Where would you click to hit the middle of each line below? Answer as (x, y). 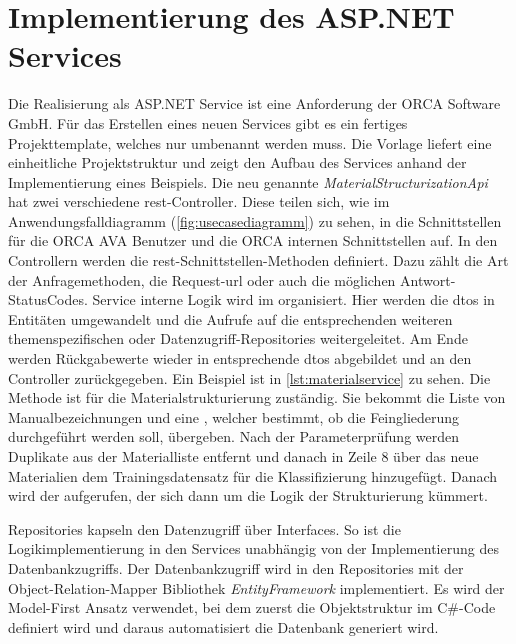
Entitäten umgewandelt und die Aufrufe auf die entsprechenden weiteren (230, 318)
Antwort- (428, 279)
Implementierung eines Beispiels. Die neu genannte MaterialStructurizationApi (248, 181)
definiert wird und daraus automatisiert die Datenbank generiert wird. (223, 626)
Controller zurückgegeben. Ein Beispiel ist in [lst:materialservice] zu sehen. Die (249, 377)
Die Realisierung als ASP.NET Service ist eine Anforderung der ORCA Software (254, 103)
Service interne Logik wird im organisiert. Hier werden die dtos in (293, 299)
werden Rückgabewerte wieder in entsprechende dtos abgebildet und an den (240, 358)
